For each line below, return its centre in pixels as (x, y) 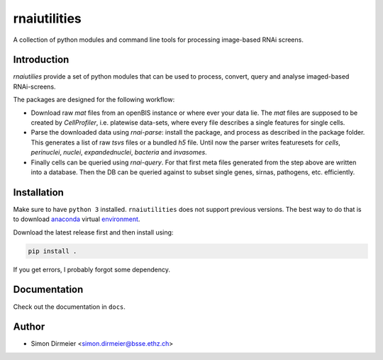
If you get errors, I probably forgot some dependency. (91, 269)
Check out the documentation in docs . (69, 306)
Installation (38, 192)
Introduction (41, 60)
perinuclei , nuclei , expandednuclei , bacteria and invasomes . (119, 152)
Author (29, 327)
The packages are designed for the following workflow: (94, 100)
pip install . (52, 251)
